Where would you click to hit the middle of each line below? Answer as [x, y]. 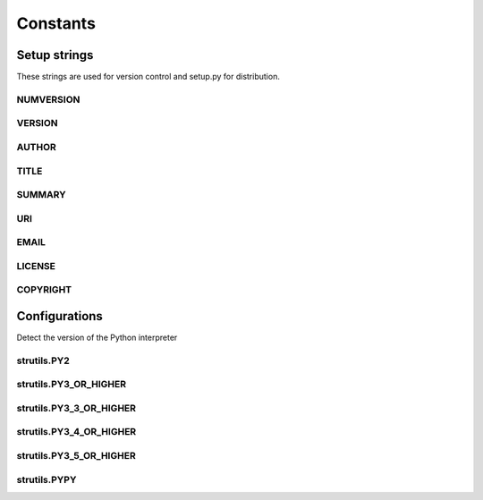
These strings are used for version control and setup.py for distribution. [148, 77]
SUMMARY [41, 195]
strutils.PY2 [43, 360]
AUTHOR [37, 147]
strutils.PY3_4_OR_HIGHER [76, 432]
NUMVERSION [48, 99]
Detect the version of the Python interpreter [97, 338]
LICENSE [36, 266]
